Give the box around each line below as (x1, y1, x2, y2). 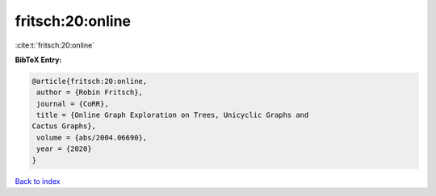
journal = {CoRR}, (36, 99, 109, 108)
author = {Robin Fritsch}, (36, 88, 143, 97)
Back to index (15, 176, 61, 186)
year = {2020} (36, 144, 92, 153)
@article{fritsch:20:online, (31, 77, 148, 85)
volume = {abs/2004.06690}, (36, 133, 148, 142)
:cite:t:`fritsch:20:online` (15, 40, 95, 50)
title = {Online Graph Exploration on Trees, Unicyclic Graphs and (36, 111, 309, 120)
